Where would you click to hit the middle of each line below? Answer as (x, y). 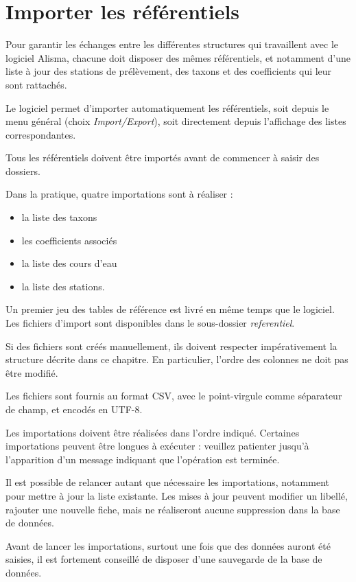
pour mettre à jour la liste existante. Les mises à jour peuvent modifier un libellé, (177, 495)
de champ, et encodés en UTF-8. (74, 409)
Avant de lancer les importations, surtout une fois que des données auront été (168, 545)
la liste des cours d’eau (69, 263)
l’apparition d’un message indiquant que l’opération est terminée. (143, 459)
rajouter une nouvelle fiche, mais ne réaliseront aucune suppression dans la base (173, 509)
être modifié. (32, 372)
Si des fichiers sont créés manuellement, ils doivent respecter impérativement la (171, 346)
